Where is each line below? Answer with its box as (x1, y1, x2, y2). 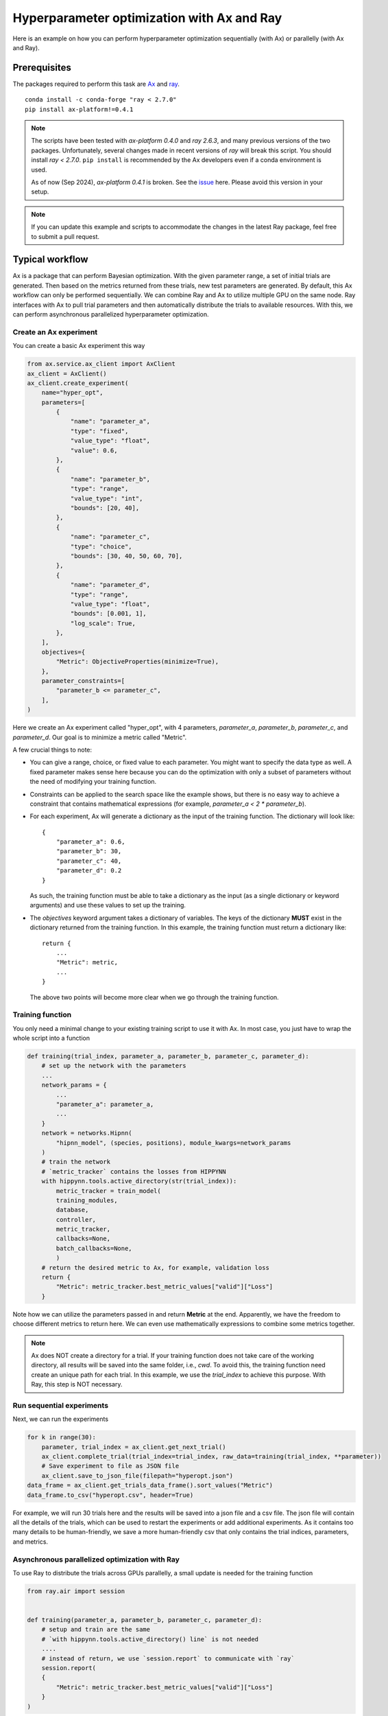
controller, (56, 1216, 96, 1223)
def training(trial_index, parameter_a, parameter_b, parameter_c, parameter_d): (27, 1052, 310, 1060)
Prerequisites (12, 62, 71, 73)
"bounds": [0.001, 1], (70, 610, 147, 618)
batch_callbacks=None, (56, 1244, 133, 1252)
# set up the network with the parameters (41, 1062, 186, 1070)
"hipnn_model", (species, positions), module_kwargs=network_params (56, 1139, 291, 1146)
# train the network (41, 1158, 111, 1166)
